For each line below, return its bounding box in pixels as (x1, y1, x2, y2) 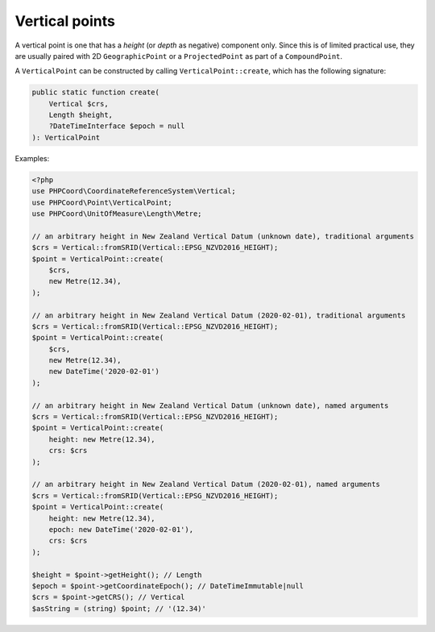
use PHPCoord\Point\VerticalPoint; (31, 197, 172, 207)
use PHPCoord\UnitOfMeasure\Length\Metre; (31, 210, 202, 218)
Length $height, (48, 110, 113, 120)
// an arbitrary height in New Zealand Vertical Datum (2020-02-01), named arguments (31, 480, 380, 489)
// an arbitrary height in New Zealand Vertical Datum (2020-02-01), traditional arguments (31, 310, 406, 320)
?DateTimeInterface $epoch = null (48, 122, 185, 131)
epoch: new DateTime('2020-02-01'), (48, 525, 193, 534)
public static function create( (31, 88, 160, 97)
